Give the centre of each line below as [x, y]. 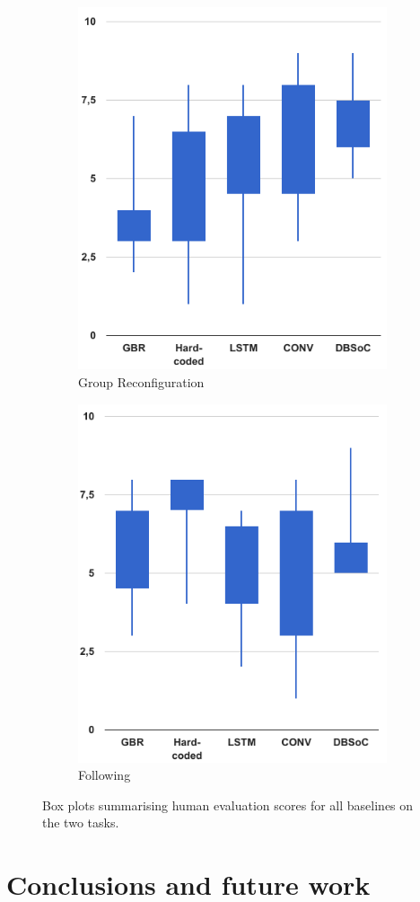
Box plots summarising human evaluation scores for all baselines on [228, 805]
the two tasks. [81, 822]
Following [105, 775]
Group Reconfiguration [141, 381]
